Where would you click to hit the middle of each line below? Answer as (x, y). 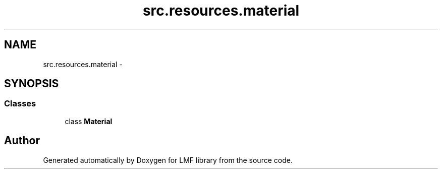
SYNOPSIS (32, 84)
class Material (89, 121)
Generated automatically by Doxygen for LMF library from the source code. (168, 160)
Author (22, 141)
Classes (20, 104)
